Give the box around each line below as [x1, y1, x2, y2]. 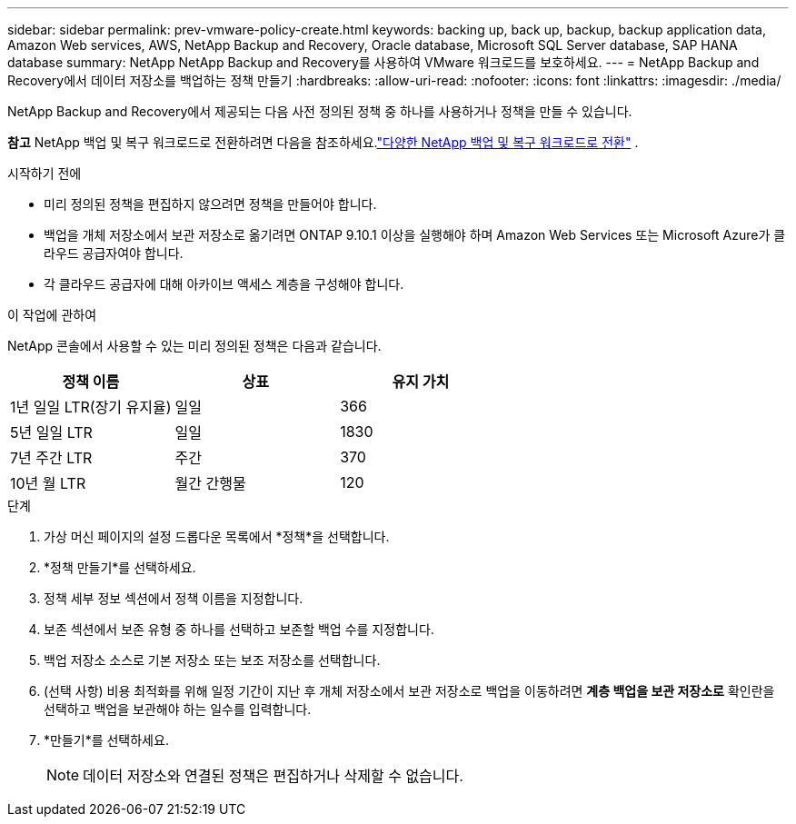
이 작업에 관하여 [7, 307, 97, 323]
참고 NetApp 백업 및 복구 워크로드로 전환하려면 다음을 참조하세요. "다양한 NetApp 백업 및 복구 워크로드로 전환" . [7, 134, 639, 150]
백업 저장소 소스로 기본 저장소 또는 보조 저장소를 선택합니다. [44, 652, 381, 668]
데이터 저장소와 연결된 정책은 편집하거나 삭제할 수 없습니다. [83, 767, 463, 785]
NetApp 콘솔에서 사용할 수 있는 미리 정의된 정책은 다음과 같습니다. [7, 338, 382, 353]
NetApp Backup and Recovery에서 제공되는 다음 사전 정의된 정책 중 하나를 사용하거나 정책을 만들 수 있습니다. [7, 104, 632, 119]
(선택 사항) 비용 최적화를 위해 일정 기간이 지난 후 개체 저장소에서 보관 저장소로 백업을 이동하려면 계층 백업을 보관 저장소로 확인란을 [44, 683, 775, 699]
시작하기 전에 [7, 165, 82, 181]
